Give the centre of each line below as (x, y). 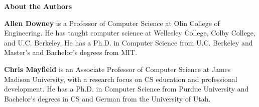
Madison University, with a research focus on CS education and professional (121, 79)
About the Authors (38, 6)
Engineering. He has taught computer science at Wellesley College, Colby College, (130, 33)
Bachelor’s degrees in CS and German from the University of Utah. (107, 98)
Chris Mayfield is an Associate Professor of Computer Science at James (117, 69)
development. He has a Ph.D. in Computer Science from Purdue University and (126, 89)
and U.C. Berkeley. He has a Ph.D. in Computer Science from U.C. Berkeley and (128, 42)
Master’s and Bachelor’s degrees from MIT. (71, 52)
